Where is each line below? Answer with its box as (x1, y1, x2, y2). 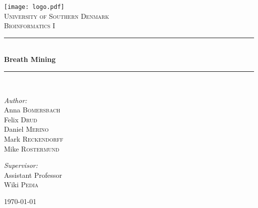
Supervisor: (4, 160, 38, 170)
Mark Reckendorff (4, 134, 64, 144)
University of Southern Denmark (4, 10, 109, 21)
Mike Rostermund (4, 143, 60, 154)
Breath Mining (4, 54, 56, 64)
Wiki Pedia (4, 179, 39, 190)
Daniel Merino (4, 124, 49, 134)
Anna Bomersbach (4, 104, 61, 115)
